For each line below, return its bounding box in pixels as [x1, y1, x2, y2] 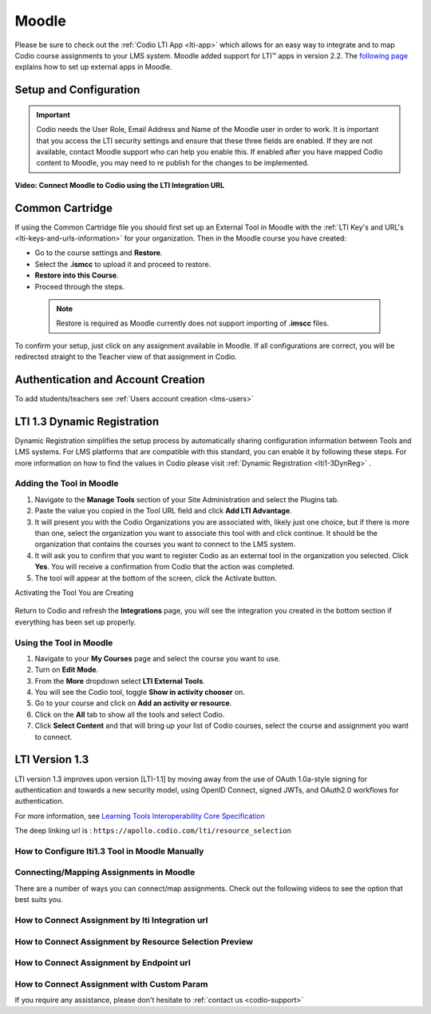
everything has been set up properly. [14, 617, 136, 627]
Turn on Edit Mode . [34, 665, 99, 675]
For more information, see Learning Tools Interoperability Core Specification [14, 811, 265, 820]
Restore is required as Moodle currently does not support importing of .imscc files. [56, 318, 330, 328]
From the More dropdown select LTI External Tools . [34, 676, 205, 685]
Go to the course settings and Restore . [34, 248, 163, 257]
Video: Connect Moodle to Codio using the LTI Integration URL [14, 180, 225, 190]
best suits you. [14, 895, 63, 904]
